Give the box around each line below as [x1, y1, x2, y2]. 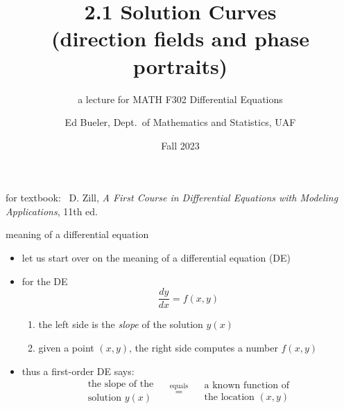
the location [204, 392, 255, 402]
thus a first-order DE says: [21, 363, 135, 378]
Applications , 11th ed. [6, 203, 98, 218]
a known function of [204, 380, 290, 390]
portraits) [132, 51, 228, 80]
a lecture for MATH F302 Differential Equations [78, 91, 283, 106]
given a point [38, 340, 94, 354]
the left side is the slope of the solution [38, 317, 203, 331]
